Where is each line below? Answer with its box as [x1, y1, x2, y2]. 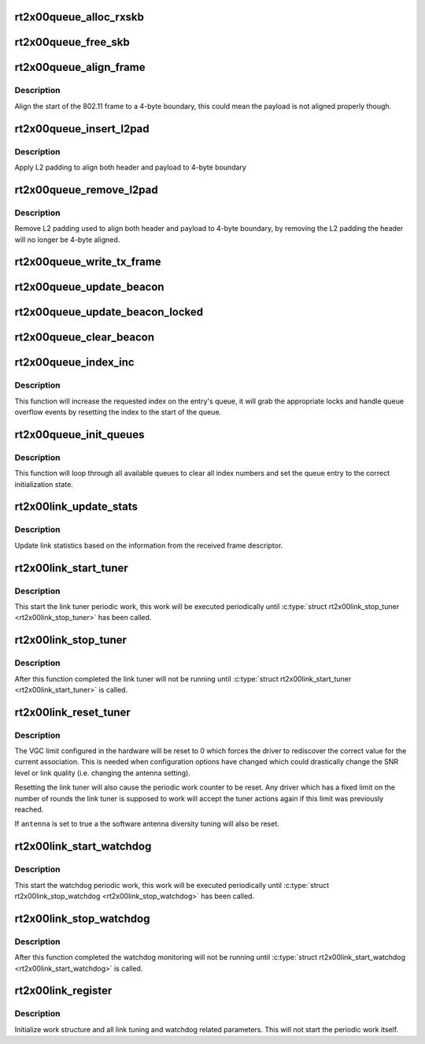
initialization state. [14, 479, 74, 489]
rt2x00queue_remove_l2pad [14, 183, 158, 196]
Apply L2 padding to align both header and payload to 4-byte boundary [14, 162, 247, 172]
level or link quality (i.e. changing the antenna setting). [14, 768, 190, 778]
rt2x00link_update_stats [14, 500, 138, 514]
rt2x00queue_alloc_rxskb [14, 10, 145, 24]
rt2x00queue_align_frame [14, 61, 146, 74]
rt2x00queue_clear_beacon [14, 331, 155, 344]
